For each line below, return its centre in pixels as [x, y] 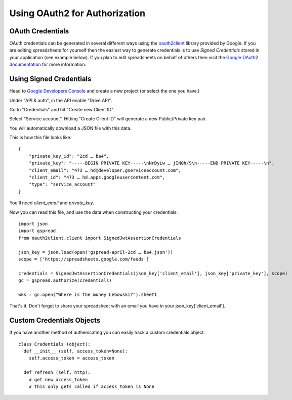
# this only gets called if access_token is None [91, 386]
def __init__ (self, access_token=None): [76, 351]
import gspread [37, 231]
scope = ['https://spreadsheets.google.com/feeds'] [84, 259]
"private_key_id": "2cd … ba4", [69, 156]
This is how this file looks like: [40, 138]
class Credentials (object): [54, 344]
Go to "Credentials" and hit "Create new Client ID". [62, 109]
